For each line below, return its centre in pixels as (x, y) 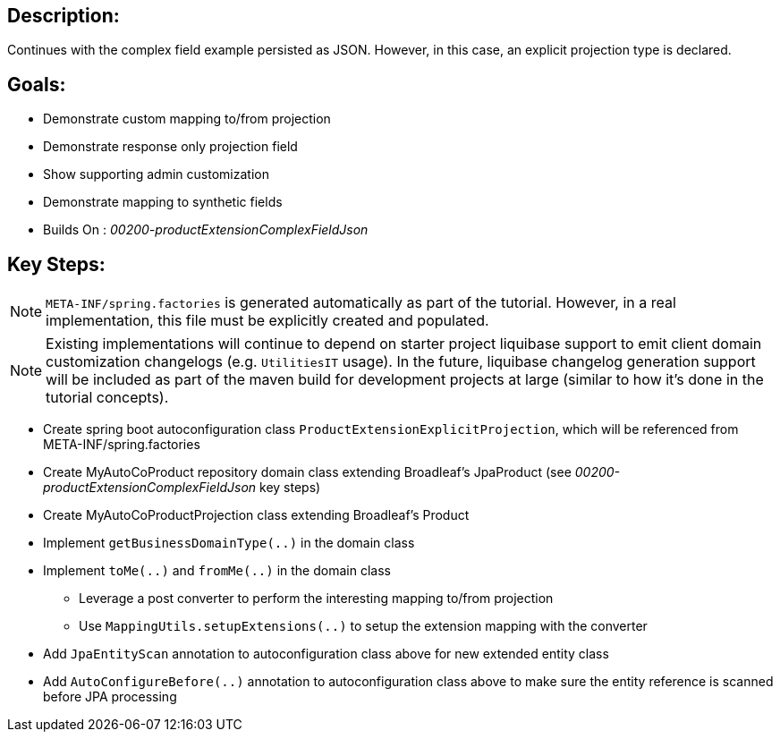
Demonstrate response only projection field (170, 147)
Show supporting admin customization (156, 174)
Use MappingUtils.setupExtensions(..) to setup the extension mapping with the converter (363, 626)
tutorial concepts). (107, 398)
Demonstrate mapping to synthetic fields (163, 202)
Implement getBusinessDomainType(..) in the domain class (229, 543)
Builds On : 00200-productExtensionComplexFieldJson (206, 230)
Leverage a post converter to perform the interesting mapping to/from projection (316, 599)
